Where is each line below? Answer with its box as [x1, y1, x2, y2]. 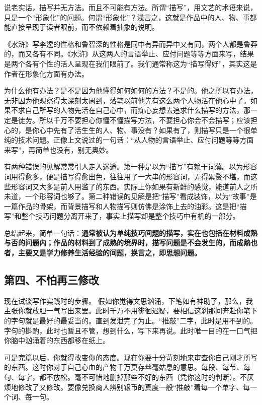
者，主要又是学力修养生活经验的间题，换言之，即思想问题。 [4, 247, 201, 258]
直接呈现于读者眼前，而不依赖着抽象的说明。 [11, 22, 159, 32]
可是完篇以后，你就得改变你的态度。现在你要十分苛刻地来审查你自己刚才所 [4, 352, 250, 362]
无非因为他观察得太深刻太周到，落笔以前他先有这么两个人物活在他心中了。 [4, 95, 250, 105]
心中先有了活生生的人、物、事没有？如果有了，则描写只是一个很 [39, 124, 250, 135]
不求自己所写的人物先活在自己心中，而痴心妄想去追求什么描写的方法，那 [11, 105, 250, 115]
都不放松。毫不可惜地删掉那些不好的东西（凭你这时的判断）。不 [39, 372, 247, 382]
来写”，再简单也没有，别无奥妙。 [4, 144, 113, 155]
